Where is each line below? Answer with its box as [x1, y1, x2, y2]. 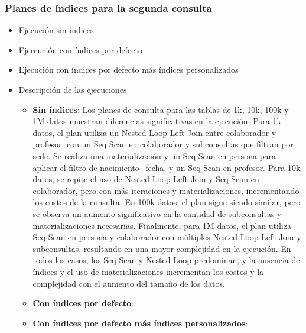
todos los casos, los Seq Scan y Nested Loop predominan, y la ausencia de [32, 254, 300, 266]
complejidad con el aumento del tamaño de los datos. [32, 277, 225, 289]
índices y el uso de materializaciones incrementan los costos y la [32, 265, 264, 277]
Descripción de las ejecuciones [18, 83, 127, 95]
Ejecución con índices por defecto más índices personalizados [18, 63, 239, 76]
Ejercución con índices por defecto [18, 43, 142, 56]
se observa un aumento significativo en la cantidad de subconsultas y [32, 207, 282, 219]
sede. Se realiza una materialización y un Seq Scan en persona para [32, 149, 276, 161]
